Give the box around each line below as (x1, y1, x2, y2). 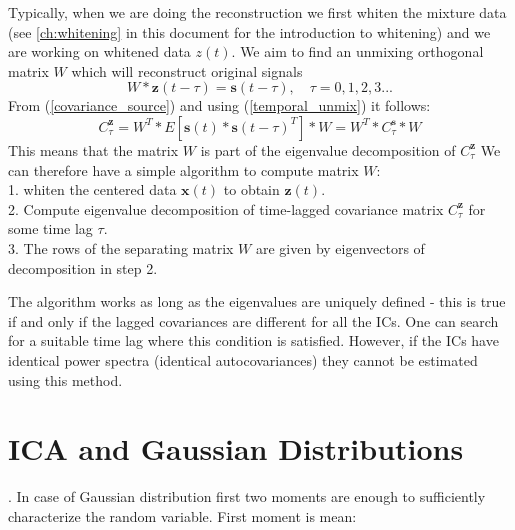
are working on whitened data (8, 41, 191, 62)
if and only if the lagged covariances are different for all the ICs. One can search (8, 310, 499, 331)
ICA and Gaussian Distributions (8, 428, 464, 469)
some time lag (8, 218, 93, 239)
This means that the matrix (8, 139, 179, 160)
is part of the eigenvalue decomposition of (200, 139, 456, 160)
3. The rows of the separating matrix (8, 237, 234, 258)
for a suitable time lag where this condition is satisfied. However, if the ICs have (8, 330, 499, 351)
